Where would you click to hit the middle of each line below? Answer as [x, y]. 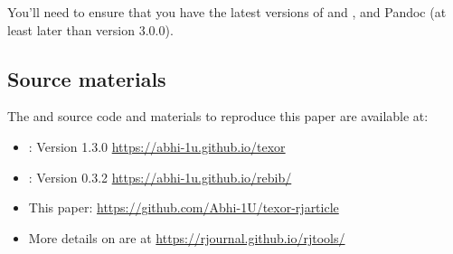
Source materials [87, 78]
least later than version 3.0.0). [90, 29]
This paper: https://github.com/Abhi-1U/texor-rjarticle [184, 207]
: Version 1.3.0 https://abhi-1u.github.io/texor [157, 146]
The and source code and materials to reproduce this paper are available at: [218, 116]
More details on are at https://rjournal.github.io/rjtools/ [187, 237]
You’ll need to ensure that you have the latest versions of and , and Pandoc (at [227, 12]
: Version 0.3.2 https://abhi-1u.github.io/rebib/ [160, 177]
